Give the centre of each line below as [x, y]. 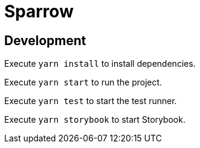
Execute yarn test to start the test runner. [91, 101]
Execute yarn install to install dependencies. [100, 64]
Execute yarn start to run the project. [83, 82]
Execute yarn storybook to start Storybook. [95, 120]
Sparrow [39, 11]
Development [45, 40]
